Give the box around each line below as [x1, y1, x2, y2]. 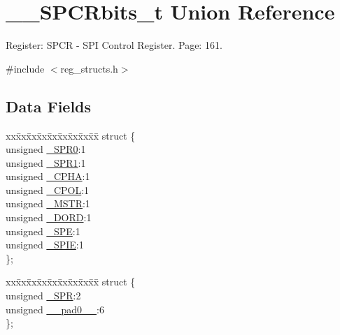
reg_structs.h [60, 61, 118, 75]
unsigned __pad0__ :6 [6, 301, 104, 316]
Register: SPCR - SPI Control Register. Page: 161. [6, 38, 222, 52]
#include [6, 61, 45, 75]
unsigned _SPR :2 [6, 288, 81, 303]
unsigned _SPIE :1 [6, 237, 84, 252]
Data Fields [6, 95, 92, 117]
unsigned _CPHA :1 [6, 169, 90, 184]
